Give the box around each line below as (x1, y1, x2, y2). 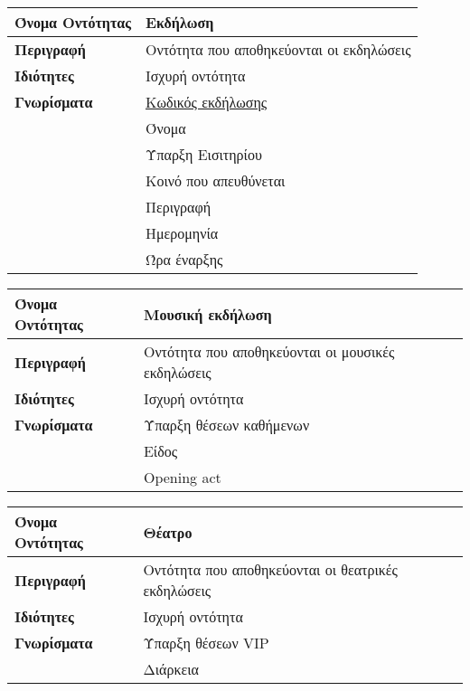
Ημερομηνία (145, 222, 219, 243)
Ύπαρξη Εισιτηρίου (145, 144, 262, 165)
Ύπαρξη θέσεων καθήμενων (143, 414, 310, 435)
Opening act (143, 467, 221, 487)
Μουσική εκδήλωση (143, 303, 272, 325)
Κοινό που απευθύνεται (145, 170, 286, 191)
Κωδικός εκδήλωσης (145, 91, 268, 112)
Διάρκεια (143, 658, 199, 679)
